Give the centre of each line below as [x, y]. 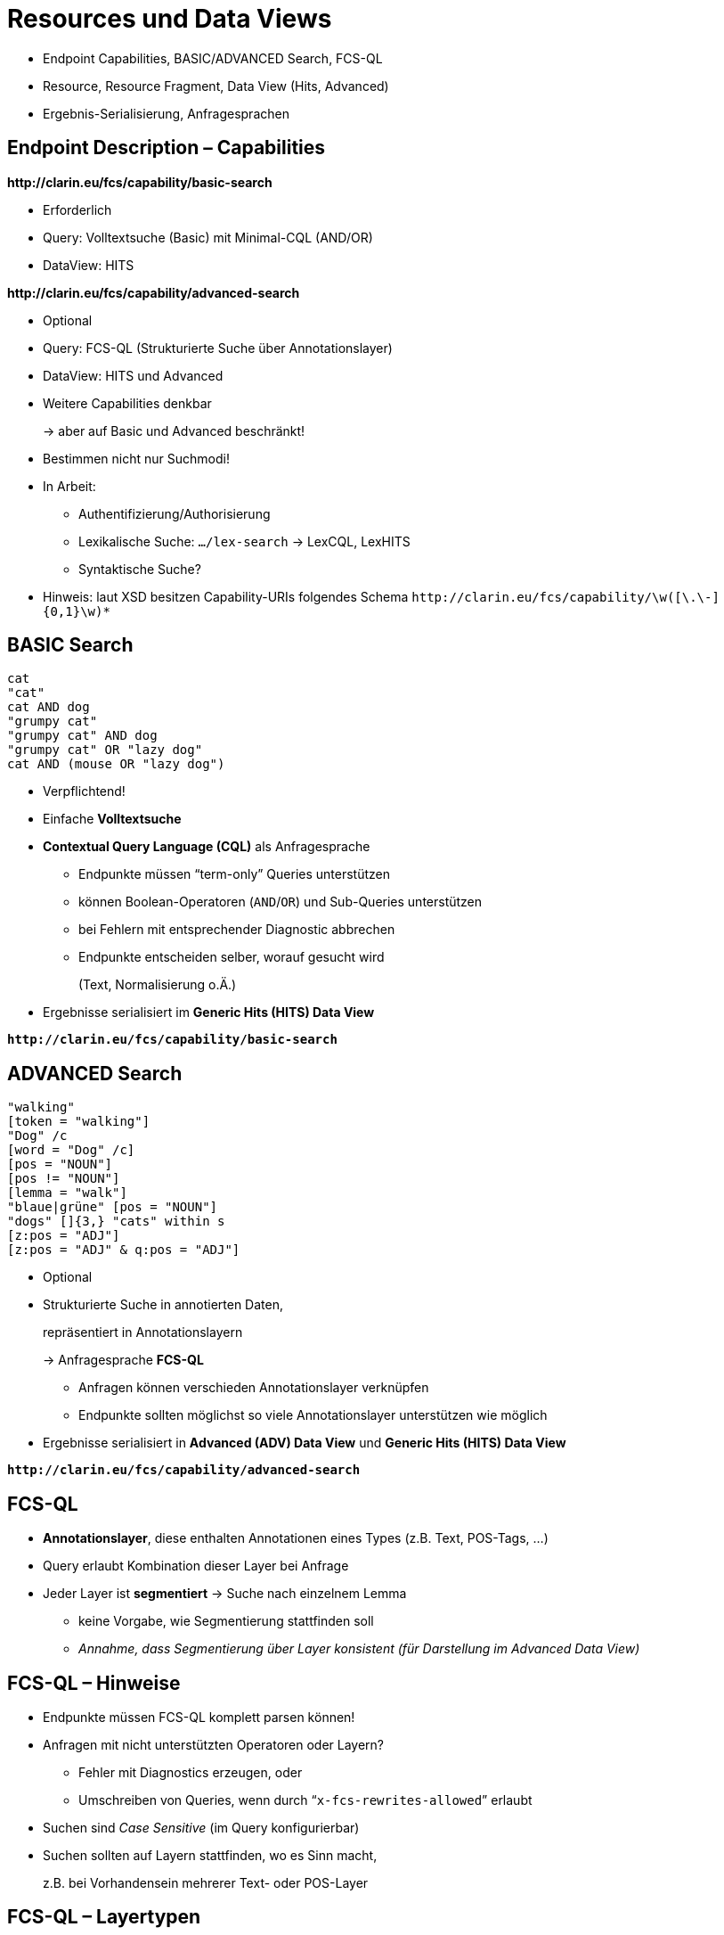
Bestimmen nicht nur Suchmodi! [136, 458]
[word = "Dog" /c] [71, 1150]
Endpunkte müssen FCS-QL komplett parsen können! [199, 1717]
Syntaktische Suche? [140, 569]
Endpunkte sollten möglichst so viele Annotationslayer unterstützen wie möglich [313, 1415]
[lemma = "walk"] [67, 1193]
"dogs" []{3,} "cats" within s [116, 1222]
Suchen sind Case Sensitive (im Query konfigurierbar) [201, 1827]
